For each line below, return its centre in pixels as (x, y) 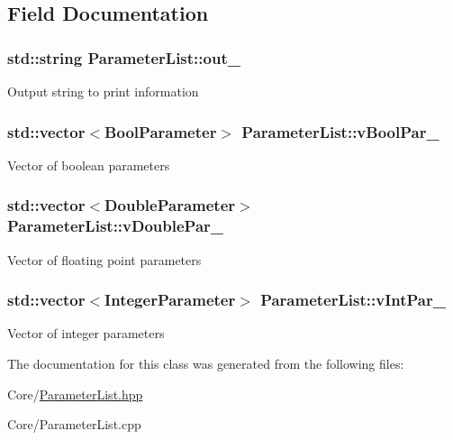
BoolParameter (161, 131)
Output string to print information (103, 91)
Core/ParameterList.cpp (74, 424)
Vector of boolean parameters (89, 165)
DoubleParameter (170, 205)
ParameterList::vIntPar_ (353, 300)
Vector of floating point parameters (104, 259)
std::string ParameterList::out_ (124, 57)
